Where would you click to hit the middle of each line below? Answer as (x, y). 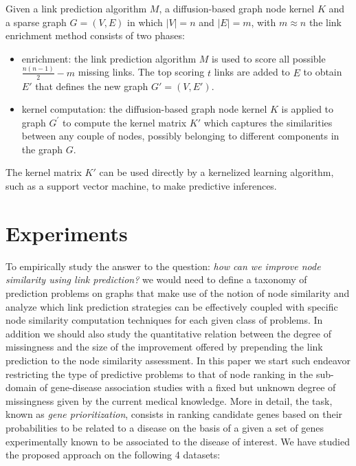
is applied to (308, 109)
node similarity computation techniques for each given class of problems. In (164, 320)
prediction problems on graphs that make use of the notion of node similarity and (178, 292)
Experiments (67, 233)
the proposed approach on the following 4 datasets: (113, 455)
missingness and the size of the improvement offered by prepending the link (164, 347)
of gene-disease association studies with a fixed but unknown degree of (188, 387)
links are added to (252, 72)
